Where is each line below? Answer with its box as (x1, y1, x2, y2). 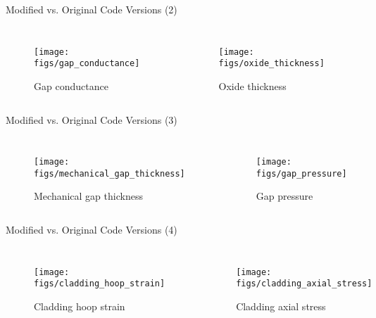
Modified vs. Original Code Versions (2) (6, 2, 177, 16)
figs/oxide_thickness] (218, 58, 325, 69)
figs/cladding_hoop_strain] (34, 279, 165, 289)
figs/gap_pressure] (256, 168, 347, 179)
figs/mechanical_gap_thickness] (34, 168, 185, 179)
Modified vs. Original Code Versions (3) (6, 112, 177, 127)
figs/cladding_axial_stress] (236, 279, 372, 289)
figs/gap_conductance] (34, 58, 140, 69)
